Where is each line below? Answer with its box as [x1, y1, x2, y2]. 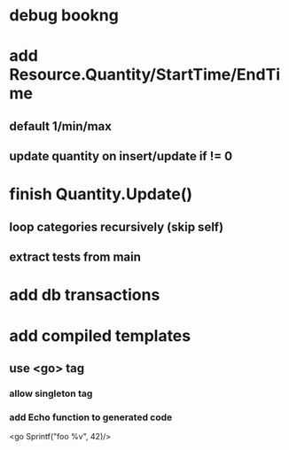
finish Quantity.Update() [9, 184, 193, 205]
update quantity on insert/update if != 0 [9, 149, 233, 164]
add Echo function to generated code [9, 411, 173, 423]
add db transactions [9, 285, 160, 306]
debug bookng [9, 5, 120, 26]
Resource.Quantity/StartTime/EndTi [9, 65, 281, 85]
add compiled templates [9, 325, 191, 345]
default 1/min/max [9, 119, 113, 134]
